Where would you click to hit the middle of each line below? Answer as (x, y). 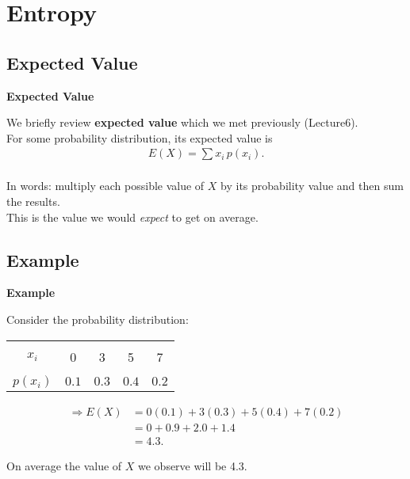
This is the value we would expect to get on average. (132, 217)
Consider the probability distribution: (98, 319)
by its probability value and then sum (312, 186)
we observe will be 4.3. (193, 465)
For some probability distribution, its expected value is (140, 137)
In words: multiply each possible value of (105, 186)
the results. (33, 201)
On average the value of (64, 465)
